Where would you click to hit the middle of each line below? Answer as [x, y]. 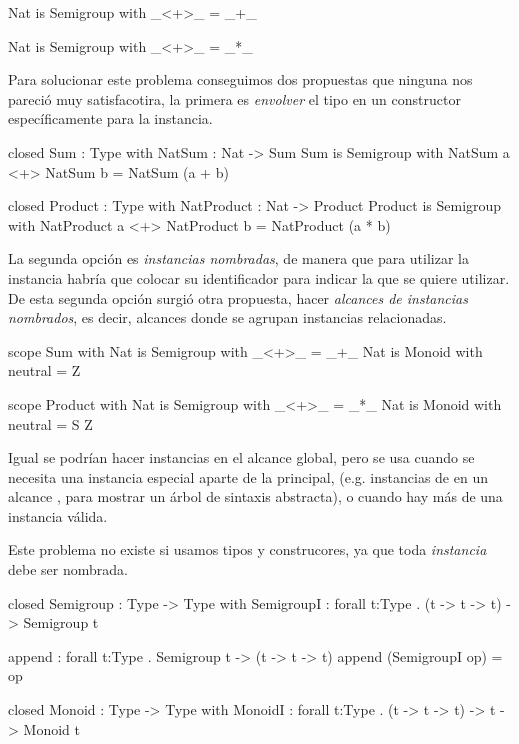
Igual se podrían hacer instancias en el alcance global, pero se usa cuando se [241, 457]
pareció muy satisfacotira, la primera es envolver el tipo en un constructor [234, 98]
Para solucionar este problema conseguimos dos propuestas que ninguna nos [240, 79]
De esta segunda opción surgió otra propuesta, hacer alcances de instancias [238, 297]
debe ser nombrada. [68, 569]
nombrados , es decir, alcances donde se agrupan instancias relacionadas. [227, 317]
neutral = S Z [50, 423]
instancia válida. [58, 515]
